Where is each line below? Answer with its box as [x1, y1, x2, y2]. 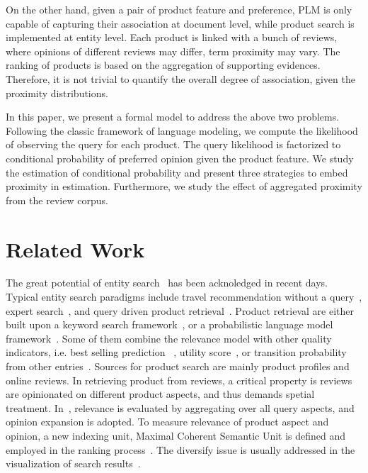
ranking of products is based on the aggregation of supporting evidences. [6, 57, 321, 72]
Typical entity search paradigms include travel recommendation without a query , [6, 289, 362, 304]
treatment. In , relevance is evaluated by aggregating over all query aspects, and [6, 400, 355, 415]
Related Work [6, 234, 145, 263]
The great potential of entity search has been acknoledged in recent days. [6, 275, 328, 290]
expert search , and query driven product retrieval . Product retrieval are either [6, 303, 354, 318]
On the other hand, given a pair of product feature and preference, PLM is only [6, 2, 352, 16]
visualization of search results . [6, 456, 141, 471]
